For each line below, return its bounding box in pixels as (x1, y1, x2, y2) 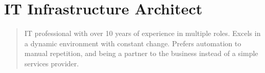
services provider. (24, 58, 79, 68)
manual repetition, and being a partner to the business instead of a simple (24, 48, 258, 59)
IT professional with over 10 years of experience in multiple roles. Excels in (24, 28, 261, 39)
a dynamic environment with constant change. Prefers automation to (24, 38, 241, 48)
